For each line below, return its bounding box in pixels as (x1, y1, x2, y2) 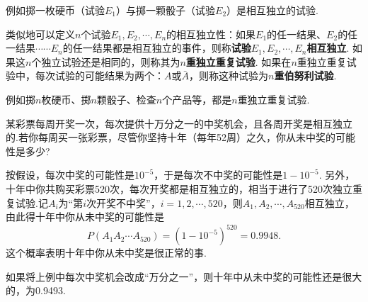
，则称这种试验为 (189, 68, 268, 83)
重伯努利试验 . (274, 68, 337, 83)
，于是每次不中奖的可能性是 (154, 167, 283, 182)
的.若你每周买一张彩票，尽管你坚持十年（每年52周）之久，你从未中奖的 (6, 130, 335, 145)
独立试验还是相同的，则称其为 (41, 54, 180, 69)
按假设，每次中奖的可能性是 (6, 167, 134, 182)
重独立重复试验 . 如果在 (185, 54, 292, 69)
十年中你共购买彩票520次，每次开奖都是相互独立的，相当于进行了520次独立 (6, 181, 352, 196)
